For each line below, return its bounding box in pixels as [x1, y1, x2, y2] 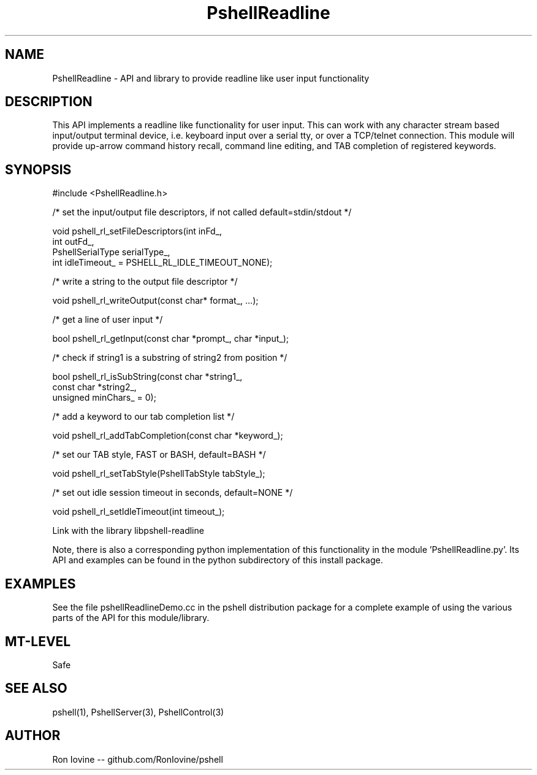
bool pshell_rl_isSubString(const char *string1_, [52, 371, 243, 382]
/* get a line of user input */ [52, 314, 163, 325]
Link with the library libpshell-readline [52, 525, 204, 536]
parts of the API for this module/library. [52, 612, 210, 623]
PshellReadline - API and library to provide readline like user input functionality [52, 72, 370, 83]
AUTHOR [5, 728, 61, 744]
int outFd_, [52, 236, 94, 247]
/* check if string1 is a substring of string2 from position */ [52, 352, 288, 363]
